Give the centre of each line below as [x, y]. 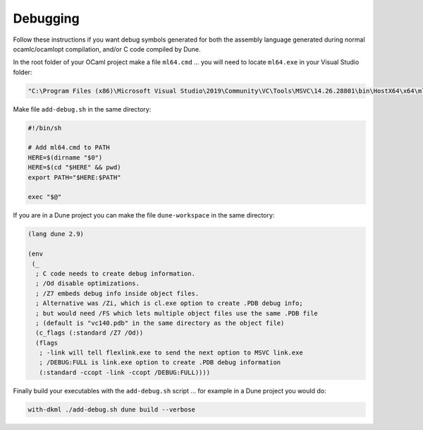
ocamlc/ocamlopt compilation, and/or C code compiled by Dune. [107, 49]
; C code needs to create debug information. [115, 273]
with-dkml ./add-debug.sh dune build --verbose [111, 409]
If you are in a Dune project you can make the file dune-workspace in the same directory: [144, 215]
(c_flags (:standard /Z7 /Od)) [90, 333]
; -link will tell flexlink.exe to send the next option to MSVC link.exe [171, 353]
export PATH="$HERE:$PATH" [74, 177]
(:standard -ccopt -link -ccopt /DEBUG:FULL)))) [125, 372]
